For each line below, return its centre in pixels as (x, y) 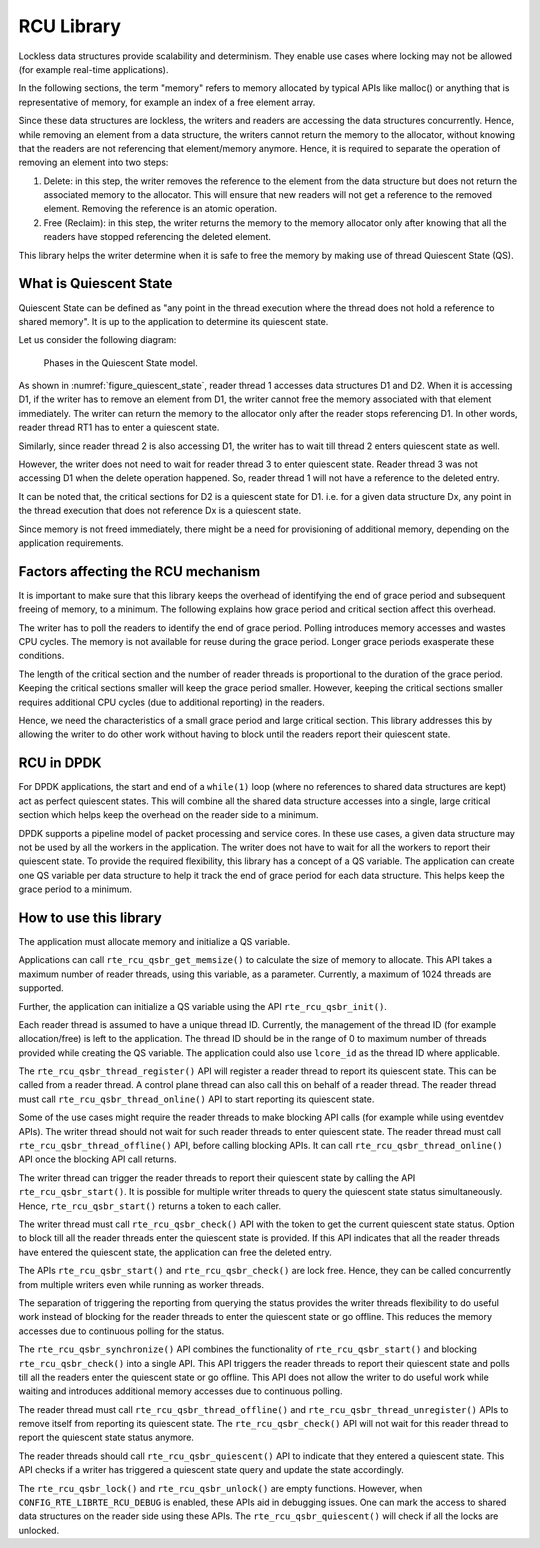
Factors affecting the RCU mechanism (139, 571)
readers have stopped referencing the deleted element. (157, 237)
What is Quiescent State (95, 283)
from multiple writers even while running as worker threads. (141, 1284)
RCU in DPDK (60, 763)
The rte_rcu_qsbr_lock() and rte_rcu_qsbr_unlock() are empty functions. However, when (220, 1488)
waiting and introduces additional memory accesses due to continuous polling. (180, 1391)
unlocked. (39, 1530)
